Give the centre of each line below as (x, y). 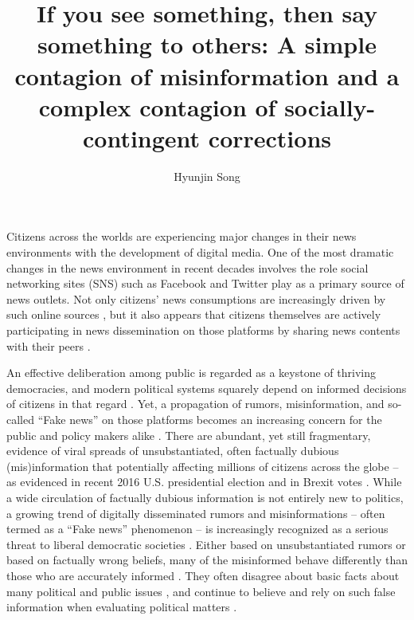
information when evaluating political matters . (122, 607)
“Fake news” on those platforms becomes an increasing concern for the (210, 419)
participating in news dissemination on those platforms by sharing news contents (203, 330)
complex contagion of (157, 106)
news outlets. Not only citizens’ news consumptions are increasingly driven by (196, 298)
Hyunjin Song (207, 176)
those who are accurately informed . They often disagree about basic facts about (203, 575)
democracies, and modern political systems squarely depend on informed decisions (207, 388)
